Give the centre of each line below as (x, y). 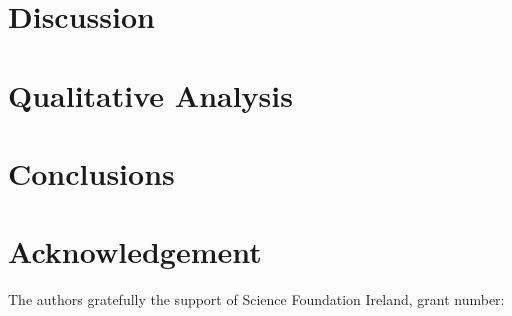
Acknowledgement (135, 251)
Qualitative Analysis (150, 94)
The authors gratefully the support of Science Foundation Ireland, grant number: (256, 299)
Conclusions (91, 172)
